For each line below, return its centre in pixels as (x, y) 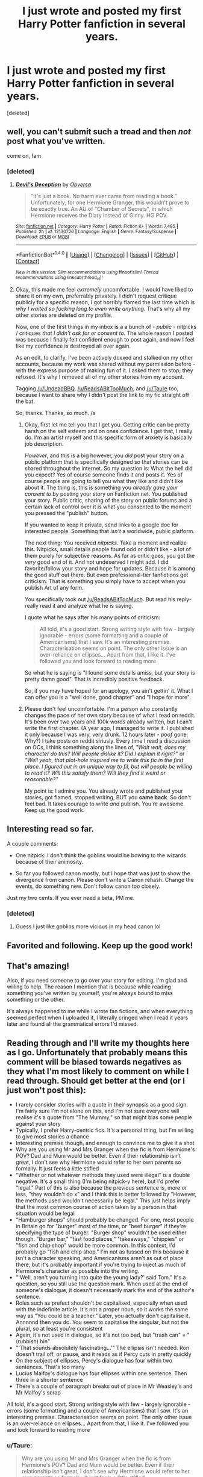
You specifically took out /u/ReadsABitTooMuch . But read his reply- (108, 599)
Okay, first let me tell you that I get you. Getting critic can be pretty (107, 425)
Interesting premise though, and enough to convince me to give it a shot (105, 1143)
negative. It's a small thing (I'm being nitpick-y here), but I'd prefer (98, 1181)
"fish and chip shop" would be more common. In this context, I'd (95, 1246)
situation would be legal (45, 1213)
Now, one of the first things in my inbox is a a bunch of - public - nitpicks (106, 327)
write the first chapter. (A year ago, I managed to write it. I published (109, 728)
